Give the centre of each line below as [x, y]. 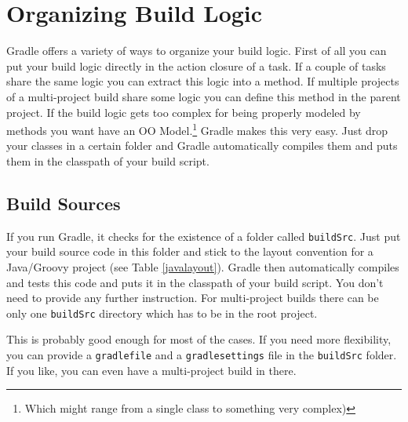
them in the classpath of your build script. [108, 160]
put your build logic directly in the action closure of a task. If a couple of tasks [196, 65]
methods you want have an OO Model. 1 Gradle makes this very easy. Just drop [197, 129]
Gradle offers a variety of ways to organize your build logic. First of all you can [197, 51]
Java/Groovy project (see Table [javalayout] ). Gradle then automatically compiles [203, 266]
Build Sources [64, 203]
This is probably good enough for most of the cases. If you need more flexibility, [199, 339]
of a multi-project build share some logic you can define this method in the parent [204, 96]
